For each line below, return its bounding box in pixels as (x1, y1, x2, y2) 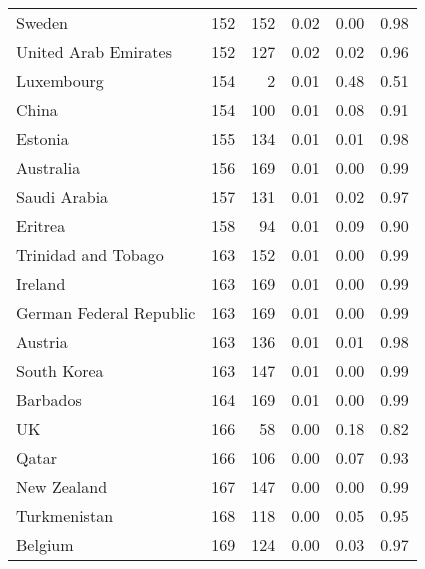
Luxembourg (16, 69, 104, 92)
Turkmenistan (16, 504, 114, 527)
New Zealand (16, 475, 108, 498)
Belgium (16, 533, 74, 556)
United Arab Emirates (16, 40, 172, 63)
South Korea (16, 359, 104, 382)
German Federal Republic (16, 301, 196, 324)
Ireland (16, 272, 66, 295)
